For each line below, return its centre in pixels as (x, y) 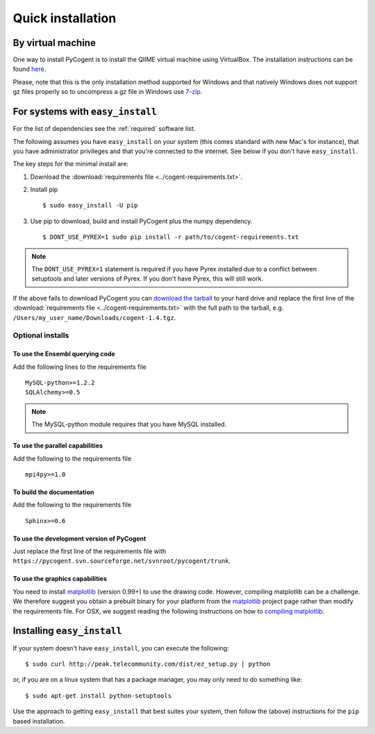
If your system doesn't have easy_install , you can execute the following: (121, 648)
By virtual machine (55, 43)
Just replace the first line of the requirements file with (90, 551)
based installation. (39, 721)
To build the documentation (53, 492)
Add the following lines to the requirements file (80, 367)
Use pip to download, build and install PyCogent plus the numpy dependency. (141, 221)
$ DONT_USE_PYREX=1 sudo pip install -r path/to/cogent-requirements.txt (171, 237)
